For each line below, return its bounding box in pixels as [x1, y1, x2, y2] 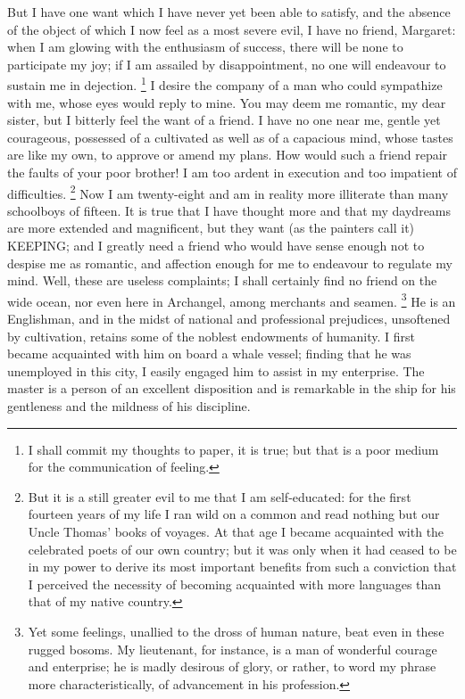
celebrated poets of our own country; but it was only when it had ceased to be [28, 539, 457, 558]
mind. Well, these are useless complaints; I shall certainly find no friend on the [7, 271, 437, 290]
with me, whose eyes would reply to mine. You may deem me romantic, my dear [7, 93, 446, 111]
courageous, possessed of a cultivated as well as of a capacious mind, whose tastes [7, 127, 453, 146]
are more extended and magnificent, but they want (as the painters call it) [7, 218, 415, 237]
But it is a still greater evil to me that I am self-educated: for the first [28, 487, 411, 506]
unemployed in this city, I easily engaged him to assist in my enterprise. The [7, 361, 425, 380]
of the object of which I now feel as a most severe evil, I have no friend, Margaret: [7, 20, 456, 38]
